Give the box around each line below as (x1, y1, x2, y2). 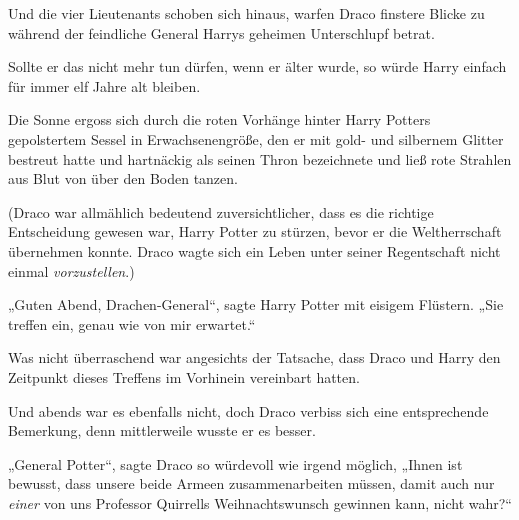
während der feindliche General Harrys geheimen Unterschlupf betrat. (8, 22, 435, 43)
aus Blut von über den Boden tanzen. (8, 168, 238, 189)
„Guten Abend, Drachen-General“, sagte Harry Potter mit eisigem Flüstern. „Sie (8, 294, 504, 315)
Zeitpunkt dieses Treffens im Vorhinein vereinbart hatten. (8, 366, 360, 387)
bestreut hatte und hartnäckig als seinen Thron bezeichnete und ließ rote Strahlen (8, 148, 512, 169)
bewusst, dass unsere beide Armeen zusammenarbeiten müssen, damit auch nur (8, 473, 495, 494)
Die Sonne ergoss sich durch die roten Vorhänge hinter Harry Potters (8, 109, 431, 130)
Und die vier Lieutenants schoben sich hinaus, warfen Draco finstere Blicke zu (8, 3, 485, 23)
